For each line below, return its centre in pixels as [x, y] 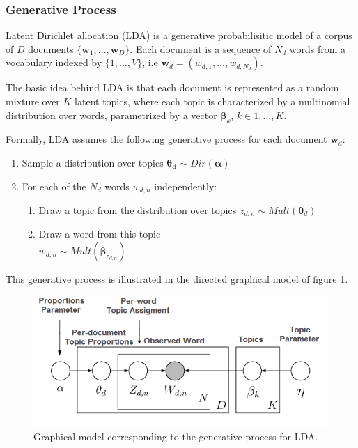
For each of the [54, 186]
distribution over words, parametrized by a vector [111, 115]
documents [51, 48]
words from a [318, 48]
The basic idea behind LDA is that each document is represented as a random [172, 87]
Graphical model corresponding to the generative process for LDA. [176, 436]
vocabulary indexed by [54, 62]
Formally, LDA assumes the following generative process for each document [166, 139]
